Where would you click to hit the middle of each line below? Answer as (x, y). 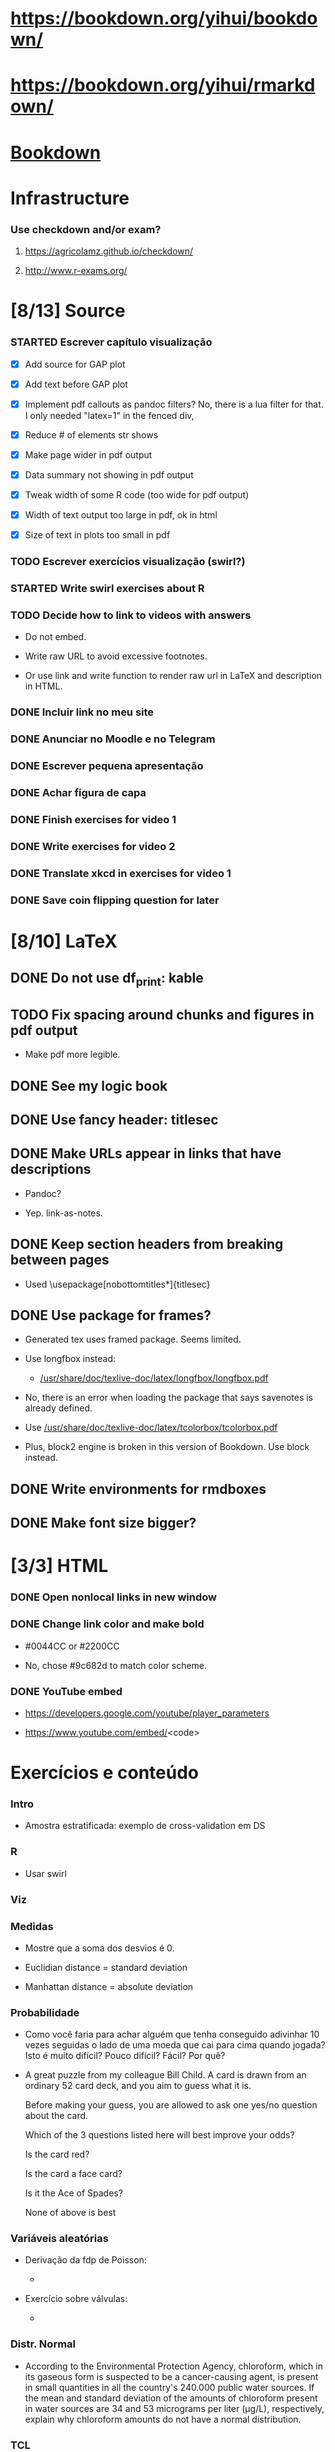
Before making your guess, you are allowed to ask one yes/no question (171, 2105)
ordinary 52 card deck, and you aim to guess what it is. (138, 2086)
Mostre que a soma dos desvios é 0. (99, 1948)
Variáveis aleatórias (59, 2239)
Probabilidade (45, 2012)
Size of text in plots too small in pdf (97, 535)
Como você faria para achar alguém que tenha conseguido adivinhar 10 (172, 2034)
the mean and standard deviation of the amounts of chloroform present (171, 2398)
